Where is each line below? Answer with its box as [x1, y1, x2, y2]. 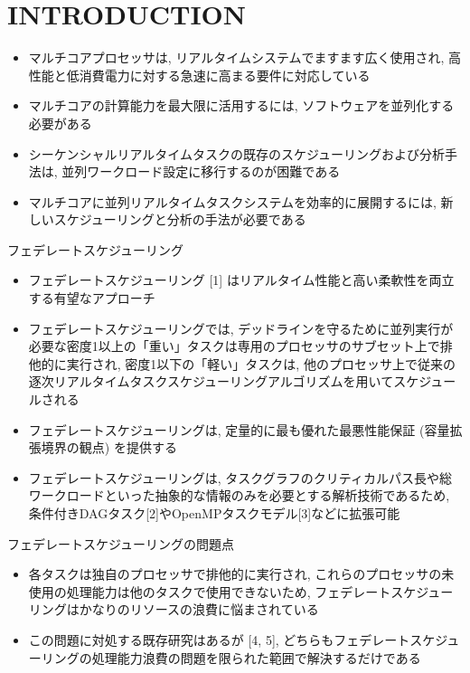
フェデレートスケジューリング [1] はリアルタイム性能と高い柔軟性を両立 [28, 270, 455, 289]
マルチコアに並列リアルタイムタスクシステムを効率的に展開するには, [28, 192, 437, 211]
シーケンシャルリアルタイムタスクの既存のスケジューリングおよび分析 [28, 144, 445, 163]
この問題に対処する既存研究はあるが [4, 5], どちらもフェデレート [28, 630, 410, 649]
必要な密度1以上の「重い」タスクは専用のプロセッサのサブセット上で [28, 336, 440, 355]
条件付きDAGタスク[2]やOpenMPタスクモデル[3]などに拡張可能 [28, 504, 400, 522]
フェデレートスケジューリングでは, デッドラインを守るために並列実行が [28, 318, 454, 337]
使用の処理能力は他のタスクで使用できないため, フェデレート [28, 582, 391, 601]
